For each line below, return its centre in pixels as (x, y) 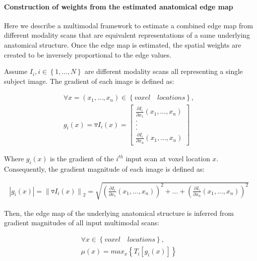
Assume (16, 71)
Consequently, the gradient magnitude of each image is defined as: (104, 168)
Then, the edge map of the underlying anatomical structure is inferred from (119, 213)
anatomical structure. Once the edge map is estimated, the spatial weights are (123, 44)
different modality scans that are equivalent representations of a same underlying (127, 35)
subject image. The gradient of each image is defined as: (89, 81)
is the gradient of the (82, 158)
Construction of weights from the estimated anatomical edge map (119, 6)
